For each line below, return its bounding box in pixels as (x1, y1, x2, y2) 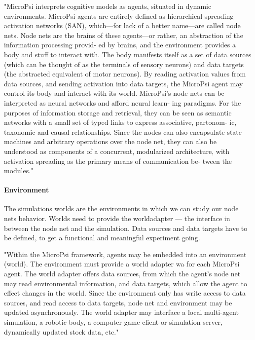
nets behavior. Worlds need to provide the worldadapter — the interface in (4, 213, 230, 224)
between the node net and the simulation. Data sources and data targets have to (4, 223, 248, 233)
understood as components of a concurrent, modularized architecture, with (4, 146, 230, 156)
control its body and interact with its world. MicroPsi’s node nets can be (4, 88, 224, 98)
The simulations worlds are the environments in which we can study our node (4, 203, 239, 214)
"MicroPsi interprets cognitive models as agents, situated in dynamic (4, 1, 212, 11)
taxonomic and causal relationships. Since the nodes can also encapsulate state (4, 126, 242, 137)
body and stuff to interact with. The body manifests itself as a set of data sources (4, 49, 252, 59)
